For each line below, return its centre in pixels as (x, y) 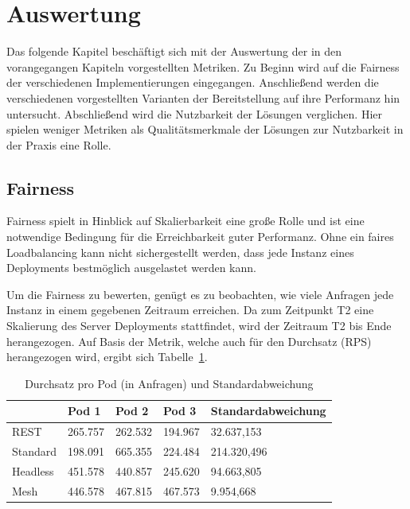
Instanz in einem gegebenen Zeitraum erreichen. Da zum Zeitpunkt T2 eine (190, 310)
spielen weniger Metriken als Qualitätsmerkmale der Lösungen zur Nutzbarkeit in (205, 129)
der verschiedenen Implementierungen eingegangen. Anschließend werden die (193, 82)
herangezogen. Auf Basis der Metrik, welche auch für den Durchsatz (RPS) (189, 341)
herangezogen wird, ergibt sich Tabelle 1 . (107, 357)
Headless (33, 470)
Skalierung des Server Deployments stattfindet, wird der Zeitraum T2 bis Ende (199, 326)
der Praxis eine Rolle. (59, 144)
